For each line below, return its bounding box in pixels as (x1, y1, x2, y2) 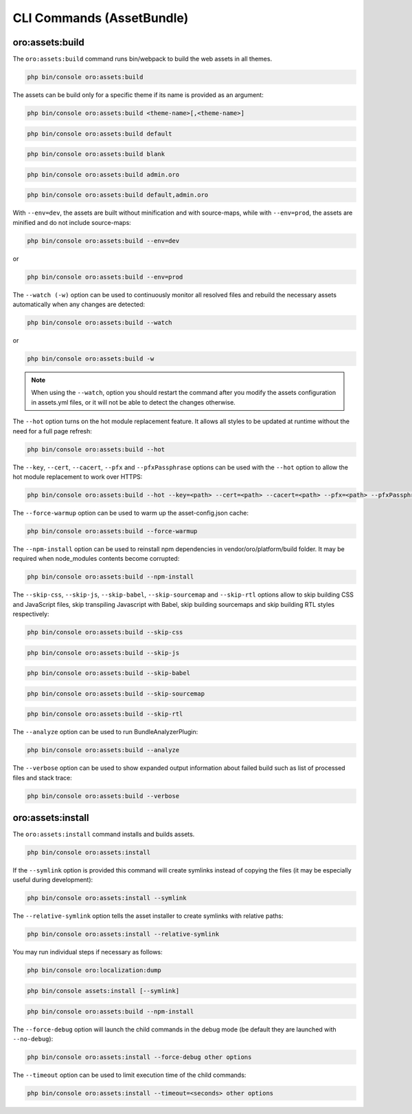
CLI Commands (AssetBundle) (12, 10, 189, 25)
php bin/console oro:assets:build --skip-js (27, 649, 180, 656)
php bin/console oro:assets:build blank (27, 150, 165, 158)
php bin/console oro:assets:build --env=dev (27, 237, 180, 244)
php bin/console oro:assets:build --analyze (27, 747, 180, 754)
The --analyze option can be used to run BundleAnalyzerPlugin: (12, 728, 198, 736)
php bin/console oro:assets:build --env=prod (27, 272, 183, 281)
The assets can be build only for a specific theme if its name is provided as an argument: (12, 91, 264, 99)
